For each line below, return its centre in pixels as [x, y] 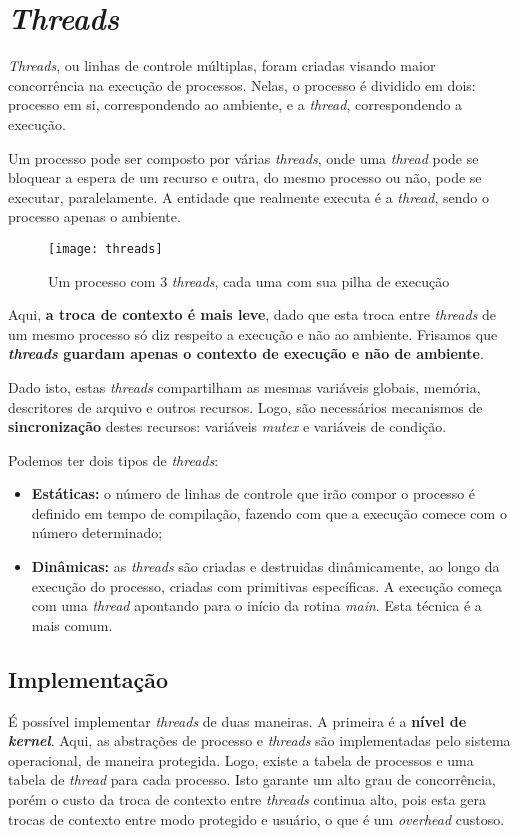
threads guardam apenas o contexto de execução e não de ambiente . [246, 353]
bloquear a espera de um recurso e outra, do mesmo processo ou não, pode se [245, 177]
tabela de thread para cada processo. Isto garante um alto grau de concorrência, [252, 779]
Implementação [88, 678]
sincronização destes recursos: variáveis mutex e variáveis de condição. [227, 426]
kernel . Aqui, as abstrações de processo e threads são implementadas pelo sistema [259, 740]
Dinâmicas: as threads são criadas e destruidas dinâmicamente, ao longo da [265, 566]
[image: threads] [105, 248]
